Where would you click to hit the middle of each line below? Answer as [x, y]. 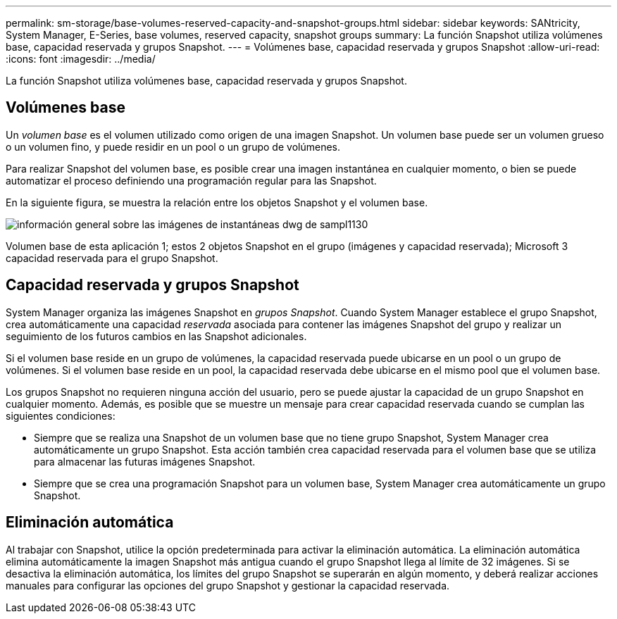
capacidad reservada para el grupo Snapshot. [112, 258]
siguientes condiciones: [61, 415]
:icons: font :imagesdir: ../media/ [81, 59]
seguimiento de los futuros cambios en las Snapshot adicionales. [156, 336]
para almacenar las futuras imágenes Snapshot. [145, 461]
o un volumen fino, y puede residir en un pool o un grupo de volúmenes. [173, 146]
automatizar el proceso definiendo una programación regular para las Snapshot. [191, 180]
